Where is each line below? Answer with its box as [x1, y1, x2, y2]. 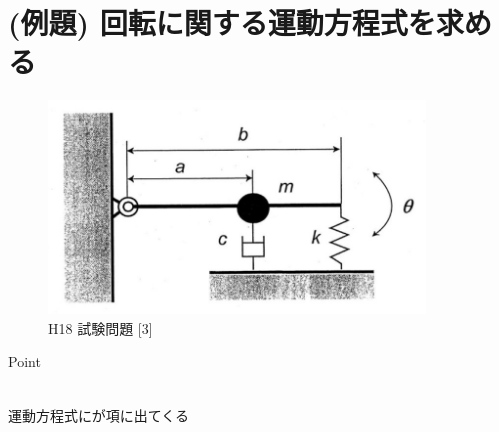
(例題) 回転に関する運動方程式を [8, 2, 436, 43]
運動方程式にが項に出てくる [8, 404, 190, 425]
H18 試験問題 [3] [48, 317, 153, 338]
